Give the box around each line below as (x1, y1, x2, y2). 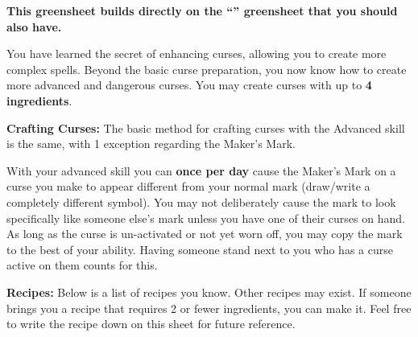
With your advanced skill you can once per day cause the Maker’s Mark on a (6, 162, 396, 179)
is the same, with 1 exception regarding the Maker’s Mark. (6, 135, 296, 152)
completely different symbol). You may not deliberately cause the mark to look (6, 193, 396, 210)
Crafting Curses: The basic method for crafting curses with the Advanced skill (6, 119, 405, 136)
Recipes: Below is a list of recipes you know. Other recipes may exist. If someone (6, 283, 412, 300)
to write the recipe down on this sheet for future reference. (6, 315, 296, 332)
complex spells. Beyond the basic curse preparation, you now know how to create (6, 60, 407, 77)
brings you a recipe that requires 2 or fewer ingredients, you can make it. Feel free (6, 299, 412, 316)
